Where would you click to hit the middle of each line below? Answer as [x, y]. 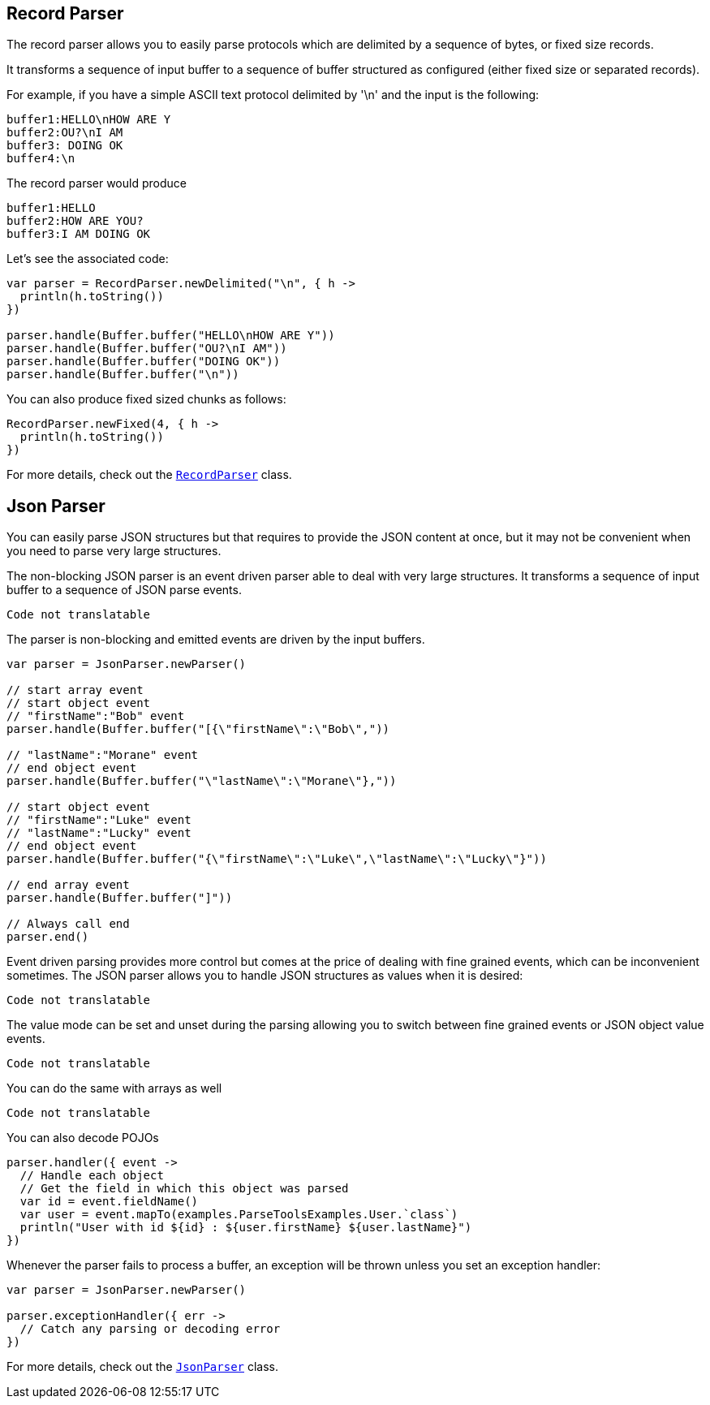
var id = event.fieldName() [109, 1202]
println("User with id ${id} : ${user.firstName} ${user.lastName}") [246, 1228]
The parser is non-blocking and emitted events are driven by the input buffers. [216, 640]
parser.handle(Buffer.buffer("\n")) [123, 375]
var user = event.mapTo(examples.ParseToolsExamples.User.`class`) [239, 1215]
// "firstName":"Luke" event [99, 820]
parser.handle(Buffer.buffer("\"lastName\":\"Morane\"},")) [202, 781]
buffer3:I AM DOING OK [79, 234]
